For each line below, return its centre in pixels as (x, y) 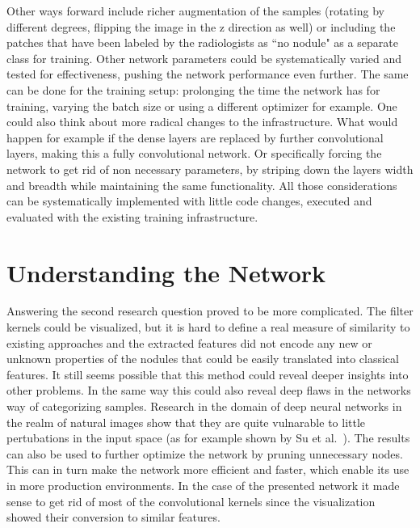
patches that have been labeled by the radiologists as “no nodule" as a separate (202, 42)
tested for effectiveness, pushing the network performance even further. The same (208, 74)
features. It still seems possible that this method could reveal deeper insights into (208, 374)
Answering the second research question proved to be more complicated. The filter (210, 311)
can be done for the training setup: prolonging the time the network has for (193, 89)
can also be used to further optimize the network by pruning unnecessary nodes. (205, 453)
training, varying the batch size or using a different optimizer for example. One (202, 106)
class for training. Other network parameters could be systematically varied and (204, 58)
